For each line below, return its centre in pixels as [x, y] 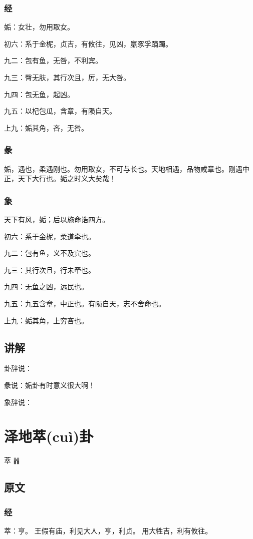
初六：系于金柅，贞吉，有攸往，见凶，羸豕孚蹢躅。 [88, 43]
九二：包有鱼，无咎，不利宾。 [53, 60]
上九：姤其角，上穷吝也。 [46, 320]
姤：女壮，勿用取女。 [39, 27]
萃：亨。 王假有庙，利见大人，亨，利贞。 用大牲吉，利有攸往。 [108, 530]
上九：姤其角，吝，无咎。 [46, 127]
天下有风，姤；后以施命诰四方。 [57, 219]
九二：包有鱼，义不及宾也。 [50, 253]
